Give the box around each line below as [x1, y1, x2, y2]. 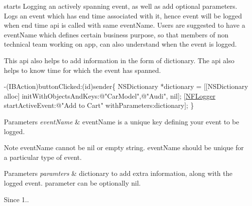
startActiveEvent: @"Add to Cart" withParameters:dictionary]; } [4, 100, 194, 110]
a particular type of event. [4, 152, 82, 162]
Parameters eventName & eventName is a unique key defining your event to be [4, 116, 239, 126]
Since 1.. [4, 194, 29, 204]
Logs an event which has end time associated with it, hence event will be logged [4, 10, 242, 20]
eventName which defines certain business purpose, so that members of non [4, 29, 229, 39]
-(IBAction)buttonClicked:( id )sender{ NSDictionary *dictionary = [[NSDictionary [4, 81, 248, 91]
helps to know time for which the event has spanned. [4, 65, 161, 75]
